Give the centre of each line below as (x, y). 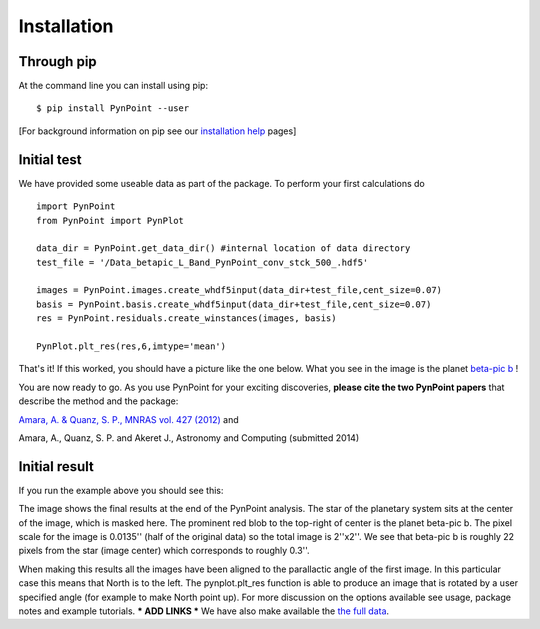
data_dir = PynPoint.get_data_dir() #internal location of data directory (223, 248)
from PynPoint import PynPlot (110, 220)
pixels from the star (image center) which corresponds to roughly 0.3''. (164, 551)
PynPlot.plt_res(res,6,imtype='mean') (131, 346)
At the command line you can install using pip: (113, 86)
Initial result (56, 466)
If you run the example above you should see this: (121, 490)
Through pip (57, 61)
